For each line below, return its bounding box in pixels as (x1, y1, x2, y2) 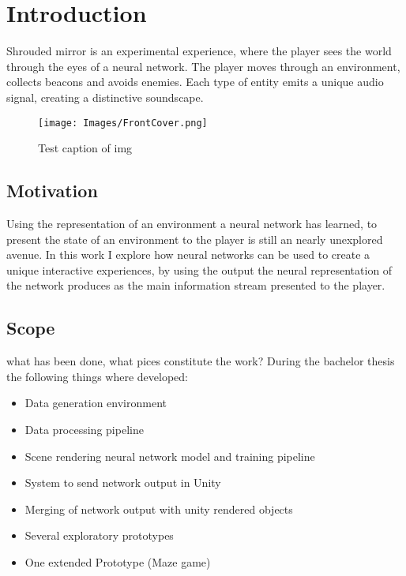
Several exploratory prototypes (24, 527, 174, 544)
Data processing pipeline (24, 421, 144, 437)
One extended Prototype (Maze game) (24, 553, 211, 570)
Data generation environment (24, 395, 167, 411)
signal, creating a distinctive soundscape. (6, 88, 204, 105)
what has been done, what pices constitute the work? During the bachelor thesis (6, 353, 395, 369)
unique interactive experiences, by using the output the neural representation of (6, 261, 393, 278)
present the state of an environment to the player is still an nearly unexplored (6, 230, 383, 247)
